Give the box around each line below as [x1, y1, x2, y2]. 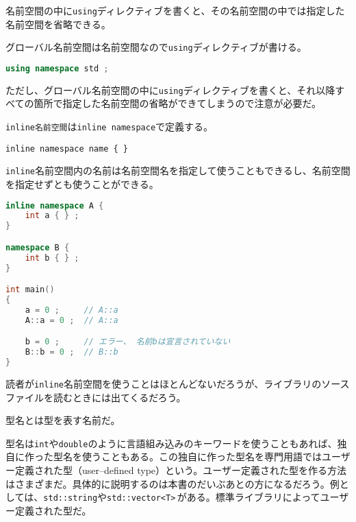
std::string [43, 493, 98, 503]
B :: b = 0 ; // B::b [25, 347, 118, 357]
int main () [5, 285, 55, 295]
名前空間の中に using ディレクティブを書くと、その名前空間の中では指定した [5, 3, 345, 17]
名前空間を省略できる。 [5, 16, 111, 31]
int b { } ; [25, 252, 79, 263]
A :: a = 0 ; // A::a [25, 315, 118, 325]
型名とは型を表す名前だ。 [5, 413, 120, 427]
